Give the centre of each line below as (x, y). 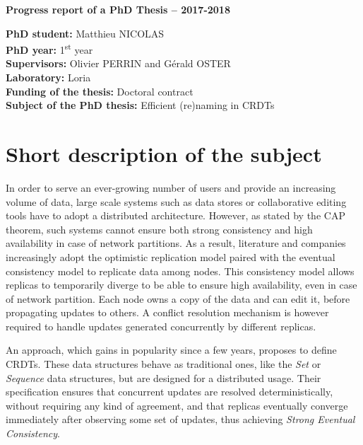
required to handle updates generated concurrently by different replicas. (161, 326)
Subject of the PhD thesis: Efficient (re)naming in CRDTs (140, 105)
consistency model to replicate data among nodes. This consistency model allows (180, 271)
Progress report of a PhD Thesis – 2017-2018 (118, 9)
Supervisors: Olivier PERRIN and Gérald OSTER (118, 63)
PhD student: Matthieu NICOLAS (85, 33)
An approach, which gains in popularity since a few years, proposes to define (171, 350)
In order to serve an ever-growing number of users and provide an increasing (171, 187)
